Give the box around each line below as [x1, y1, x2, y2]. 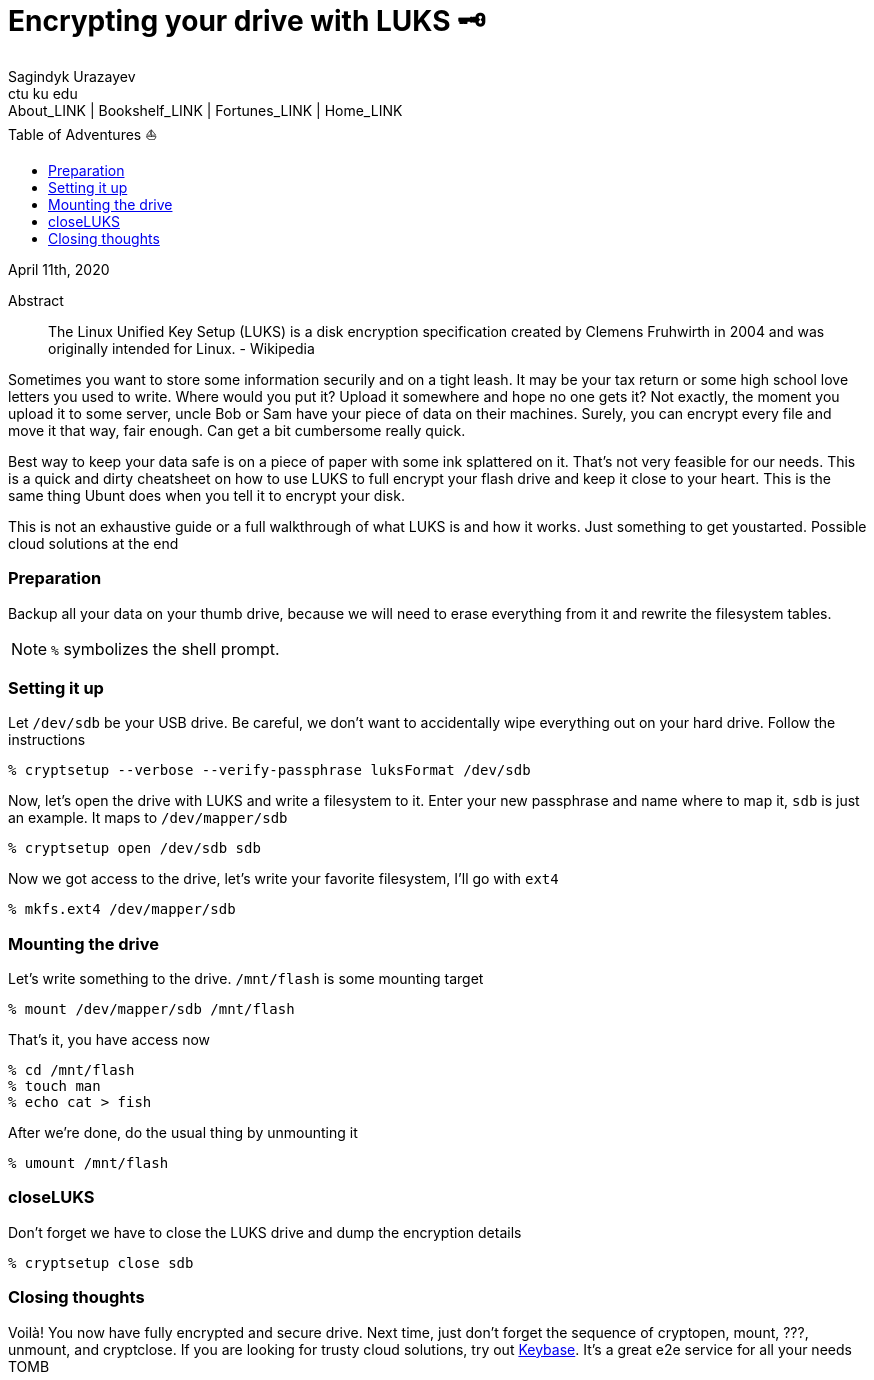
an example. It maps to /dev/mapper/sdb [8, 809, 288, 827]
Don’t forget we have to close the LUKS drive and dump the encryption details [8, 1223, 522, 1241]
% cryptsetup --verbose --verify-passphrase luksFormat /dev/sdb [8, 762, 531, 779]
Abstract [8, 291, 64, 309]
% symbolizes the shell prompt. [51, 638, 280, 659]
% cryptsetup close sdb [8, 1254, 194, 1271]
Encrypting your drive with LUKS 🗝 [8, 4, 486, 38]
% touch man [8, 1078, 101, 1094]
